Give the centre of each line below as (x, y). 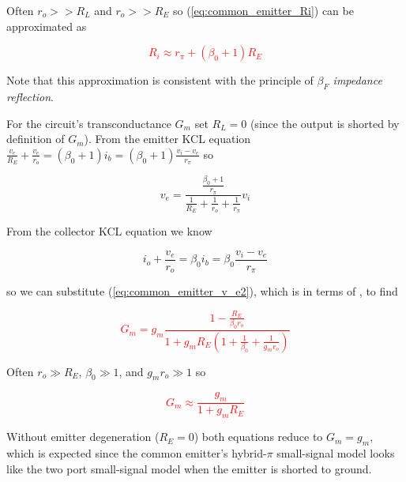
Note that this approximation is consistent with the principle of (160, 80)
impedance (357, 80)
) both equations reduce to (258, 437)
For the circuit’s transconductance (89, 123)
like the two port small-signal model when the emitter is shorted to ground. (189, 468)
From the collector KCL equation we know (109, 231)
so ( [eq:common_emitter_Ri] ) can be (263, 10)
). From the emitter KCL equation (167, 139)
